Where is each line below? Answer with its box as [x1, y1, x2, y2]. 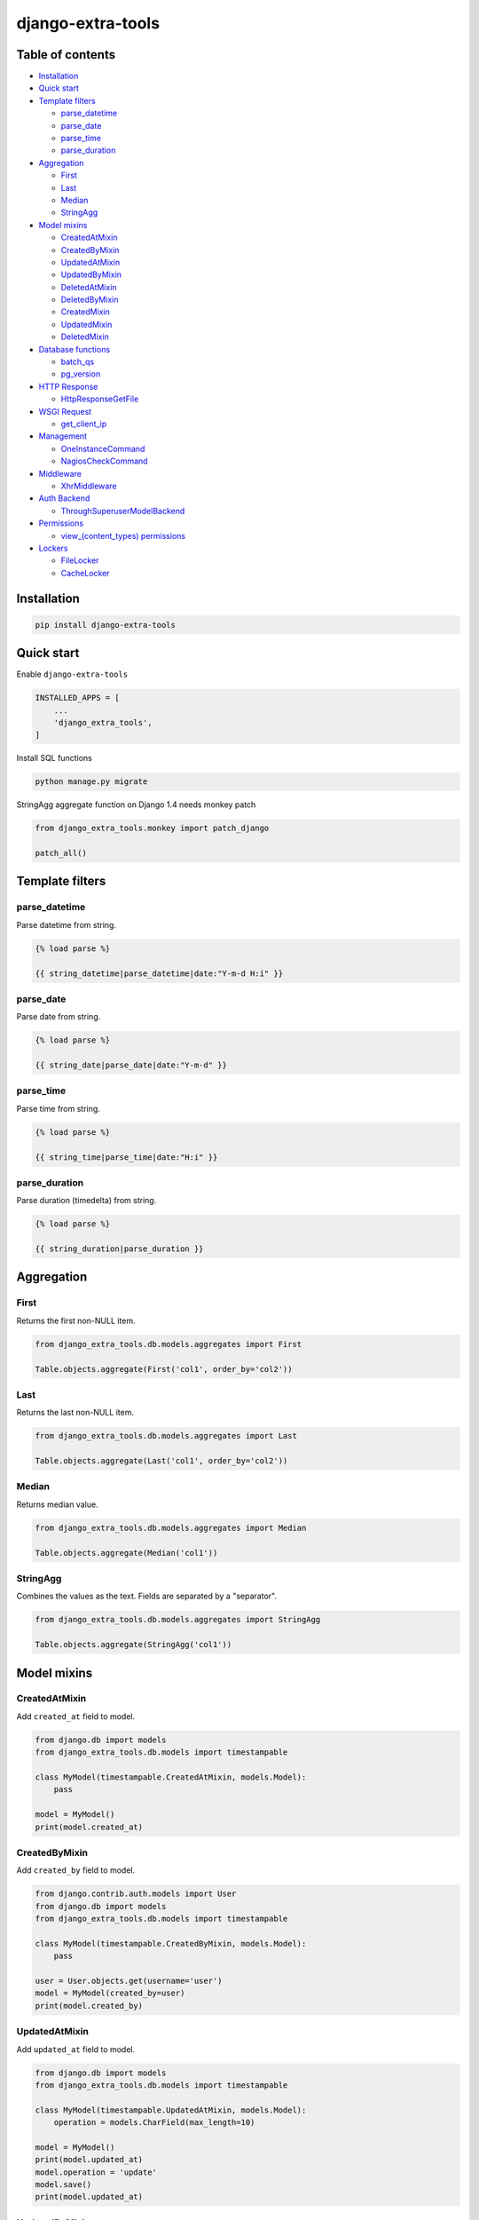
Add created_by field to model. [16, 1865, 136, 1875]
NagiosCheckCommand [60, 456, 148, 466]
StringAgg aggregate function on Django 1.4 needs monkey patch [16, 799, 256, 810]
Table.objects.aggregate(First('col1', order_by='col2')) [35, 1364, 293, 1374]
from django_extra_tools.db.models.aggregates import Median [35, 1523, 307, 1533]
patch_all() [35, 848, 88, 859]
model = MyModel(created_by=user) [35, 1988, 185, 1998]
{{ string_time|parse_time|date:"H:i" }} [35, 1152, 218, 1162]
